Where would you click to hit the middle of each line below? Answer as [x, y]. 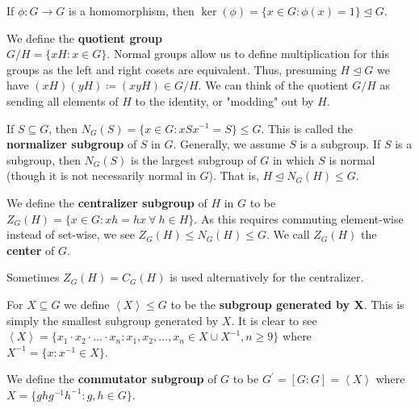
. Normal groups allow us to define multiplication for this [248, 54]
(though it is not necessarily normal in [101, 175]
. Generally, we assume [229, 144]
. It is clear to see [274, 320]
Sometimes [33, 277]
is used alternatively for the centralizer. [267, 277]
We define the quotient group [85, 38]
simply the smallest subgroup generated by [113, 320]
